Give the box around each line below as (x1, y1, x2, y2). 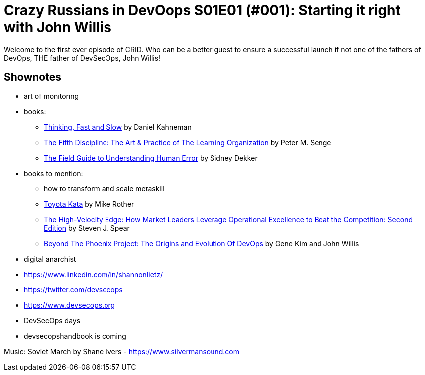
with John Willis (4, 19, 111, 36)
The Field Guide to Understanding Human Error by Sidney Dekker (44, 153, 258, 162)
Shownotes (4, 71, 61, 84)
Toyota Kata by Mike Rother (44, 199, 134, 208)
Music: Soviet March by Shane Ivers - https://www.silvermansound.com (4, 347, 240, 356)
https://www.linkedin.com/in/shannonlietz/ (24, 270, 163, 279)
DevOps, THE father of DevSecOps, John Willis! (4, 53, 161, 62)
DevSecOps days (24, 316, 81, 325)
